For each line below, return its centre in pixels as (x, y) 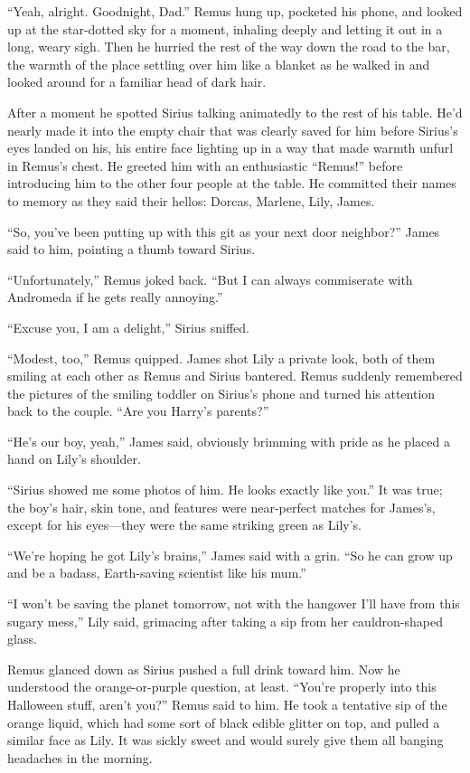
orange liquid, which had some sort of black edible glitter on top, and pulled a (224, 722)
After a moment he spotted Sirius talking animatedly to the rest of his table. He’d (235, 112)
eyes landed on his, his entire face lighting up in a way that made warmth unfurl (230, 148)
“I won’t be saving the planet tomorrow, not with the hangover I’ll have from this (234, 603)
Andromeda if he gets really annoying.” (115, 297)
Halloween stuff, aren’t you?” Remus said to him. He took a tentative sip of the (227, 704)
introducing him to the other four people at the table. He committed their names (232, 183)
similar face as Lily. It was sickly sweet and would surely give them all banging (226, 740)
